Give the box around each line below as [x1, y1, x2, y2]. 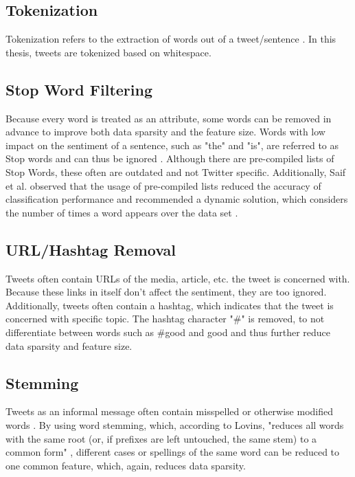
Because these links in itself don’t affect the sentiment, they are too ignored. [5, 285, 327, 299]
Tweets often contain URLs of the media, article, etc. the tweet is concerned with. [5, 271, 350, 285]
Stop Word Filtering [5, 78, 152, 100]
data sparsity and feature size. [5, 338, 133, 353]
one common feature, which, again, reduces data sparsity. [5, 458, 246, 472]
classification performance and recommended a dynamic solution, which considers [5, 192, 348, 206]
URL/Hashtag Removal [5, 238, 176, 260]
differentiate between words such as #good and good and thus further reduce [5, 324, 331, 339]
